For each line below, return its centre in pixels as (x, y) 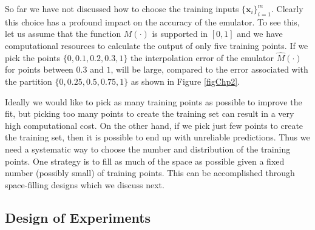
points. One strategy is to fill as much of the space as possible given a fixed (145, 161)
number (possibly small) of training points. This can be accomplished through (150, 173)
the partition (29, 81)
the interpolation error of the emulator (202, 57)
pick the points (33, 57)
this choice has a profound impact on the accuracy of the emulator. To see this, (152, 21)
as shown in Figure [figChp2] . (185, 81)
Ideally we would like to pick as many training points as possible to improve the (154, 101)
